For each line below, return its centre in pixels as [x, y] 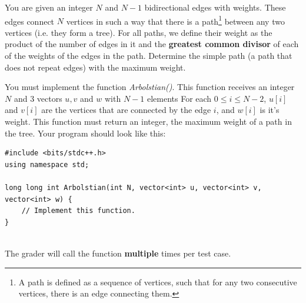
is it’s [270, 110]
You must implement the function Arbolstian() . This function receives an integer [150, 87]
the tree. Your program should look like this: [85, 133]
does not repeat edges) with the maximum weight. [95, 67]
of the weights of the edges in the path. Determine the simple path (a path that [149, 56]
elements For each [179, 98]
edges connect [30, 21]
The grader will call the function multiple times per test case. [118, 253]
